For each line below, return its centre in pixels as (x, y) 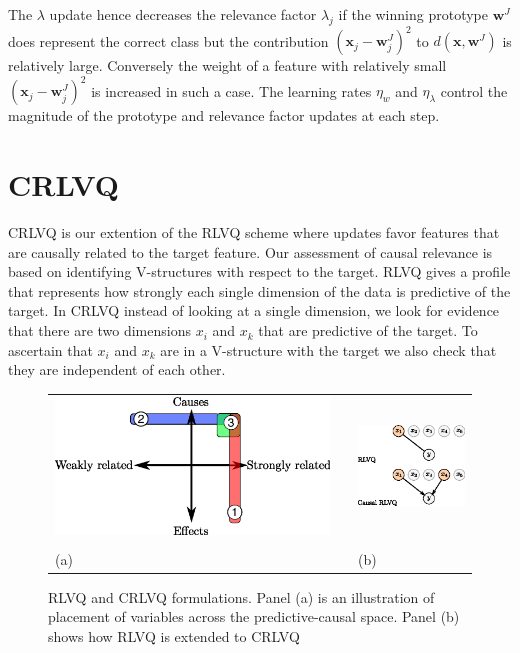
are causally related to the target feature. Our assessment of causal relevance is (250, 251)
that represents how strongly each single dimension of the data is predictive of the (259, 290)
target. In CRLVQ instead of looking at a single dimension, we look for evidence (254, 310)
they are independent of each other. (117, 369)
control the (474, 90)
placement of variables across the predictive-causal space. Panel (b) (254, 616)
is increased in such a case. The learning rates (231, 90)
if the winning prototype (413, 14)
